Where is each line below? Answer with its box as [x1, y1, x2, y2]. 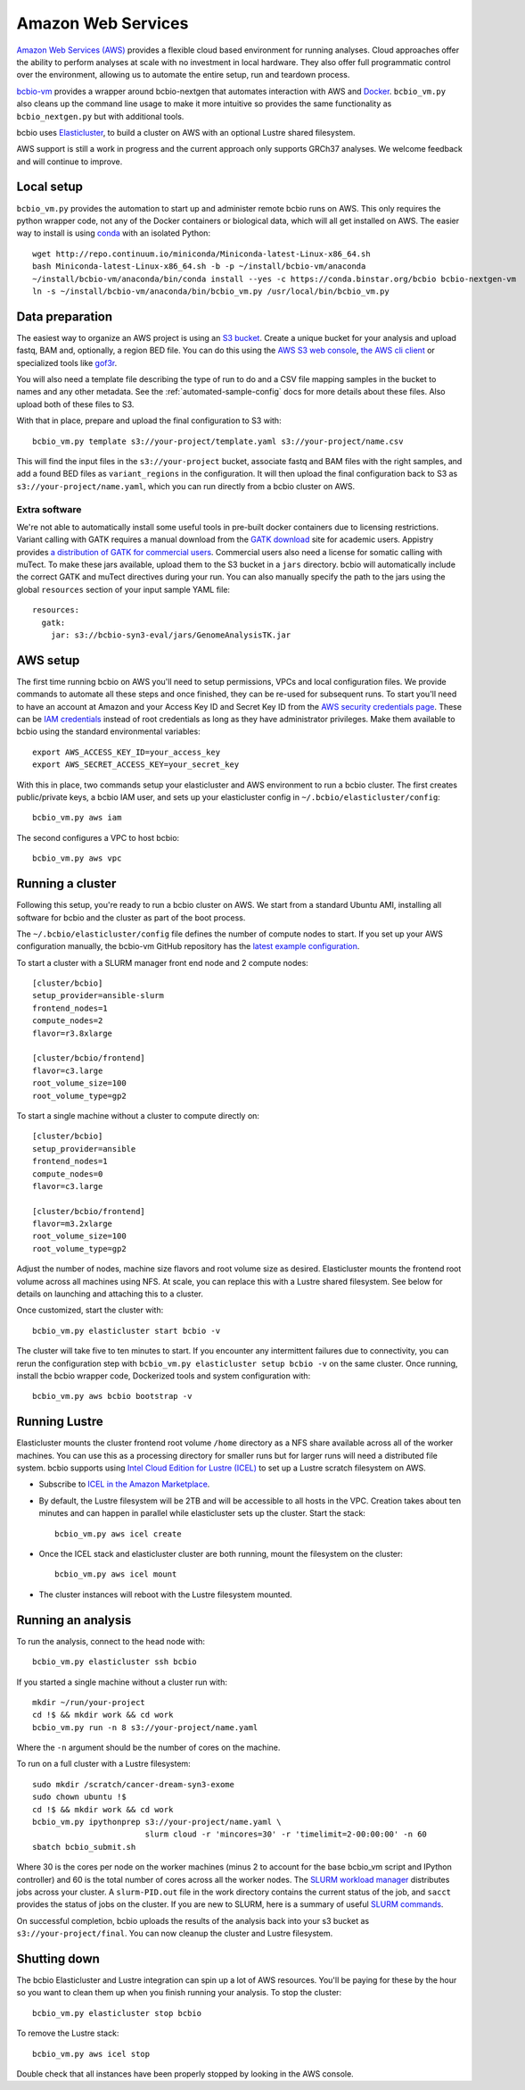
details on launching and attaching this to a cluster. [16, 1288, 204, 1299]
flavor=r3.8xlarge [32, 1028, 113, 1038]
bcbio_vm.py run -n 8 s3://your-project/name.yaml [32, 1722, 258, 1732]
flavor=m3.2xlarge [32, 1219, 113, 1229]
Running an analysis [16, 1612, 132, 1628]
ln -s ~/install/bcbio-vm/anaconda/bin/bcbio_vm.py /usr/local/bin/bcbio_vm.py [32, 286, 390, 296]
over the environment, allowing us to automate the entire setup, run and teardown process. [16, 70, 350, 80]
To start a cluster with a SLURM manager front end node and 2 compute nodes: [16, 957, 309, 968]
